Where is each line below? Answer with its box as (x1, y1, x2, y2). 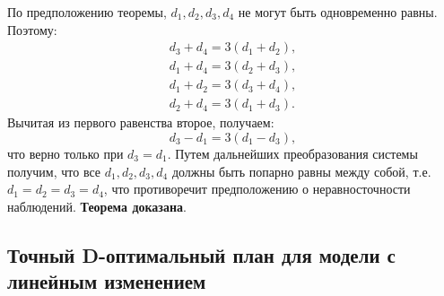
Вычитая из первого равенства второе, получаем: (7, 113, 274, 132)
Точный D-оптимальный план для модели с (7, 240, 396, 268)
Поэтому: (7, 20, 57, 39)
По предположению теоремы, (7, 3, 167, 21)
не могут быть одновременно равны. (238, 3, 438, 21)
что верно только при (7, 144, 124, 162)
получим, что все (7, 161, 101, 180)
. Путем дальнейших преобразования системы (167, 144, 418, 162)
